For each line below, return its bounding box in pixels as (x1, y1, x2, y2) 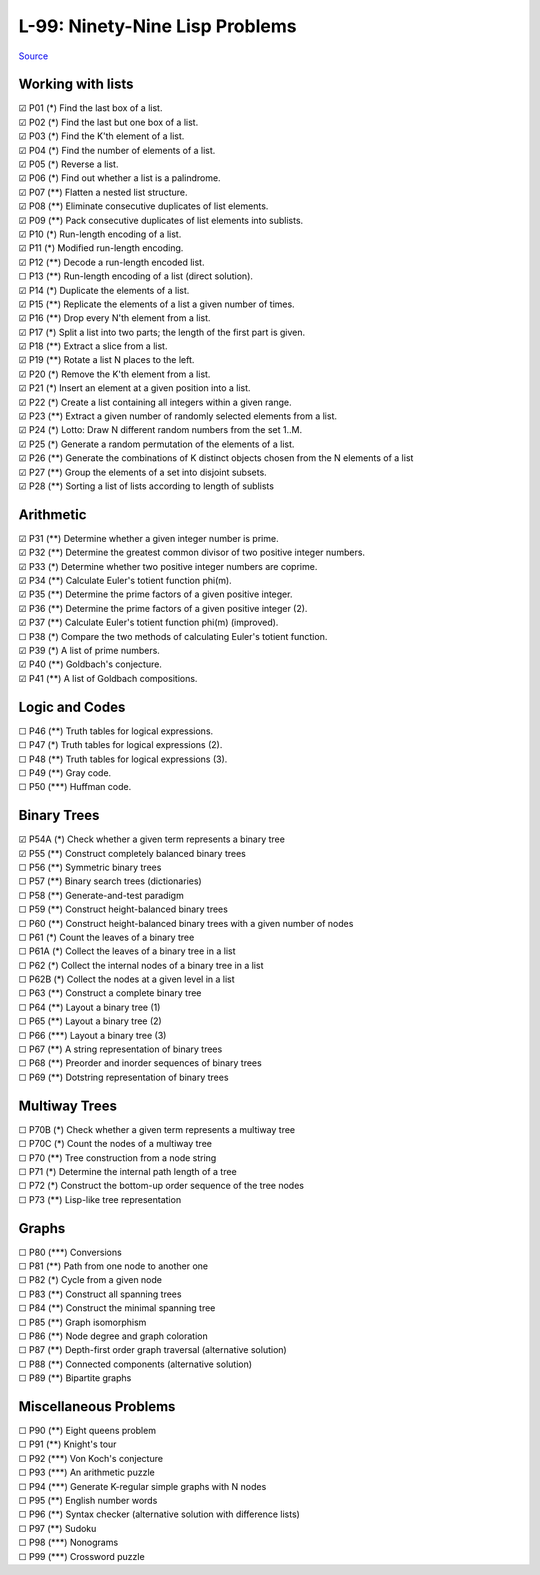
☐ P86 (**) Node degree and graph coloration (18, 1330, 209, 1342)
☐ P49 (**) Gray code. (18, 766, 112, 779)
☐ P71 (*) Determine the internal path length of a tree (18, 1165, 237, 1177)
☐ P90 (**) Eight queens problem (18, 1425, 157, 1437)
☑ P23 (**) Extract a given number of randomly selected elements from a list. (18, 410, 337, 422)
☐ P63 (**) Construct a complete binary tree (18, 987, 202, 999)
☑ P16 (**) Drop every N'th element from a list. (18, 312, 211, 324)
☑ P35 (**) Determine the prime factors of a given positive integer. (18, 588, 293, 600)
